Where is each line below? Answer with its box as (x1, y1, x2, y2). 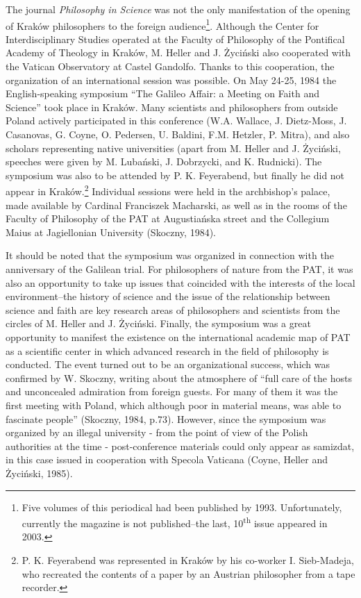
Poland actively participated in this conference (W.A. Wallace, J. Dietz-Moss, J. (6, 113, 347, 128)
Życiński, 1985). (6, 465, 73, 480)
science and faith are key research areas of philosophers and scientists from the (6, 302, 340, 317)
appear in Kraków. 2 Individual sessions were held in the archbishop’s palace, (6, 182, 330, 199)
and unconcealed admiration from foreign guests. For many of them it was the (6, 384, 338, 399)
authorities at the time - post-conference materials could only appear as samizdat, (6, 438, 355, 453)
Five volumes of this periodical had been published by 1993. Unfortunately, (22, 499, 342, 514)
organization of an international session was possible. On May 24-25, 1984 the (6, 72, 337, 87)
